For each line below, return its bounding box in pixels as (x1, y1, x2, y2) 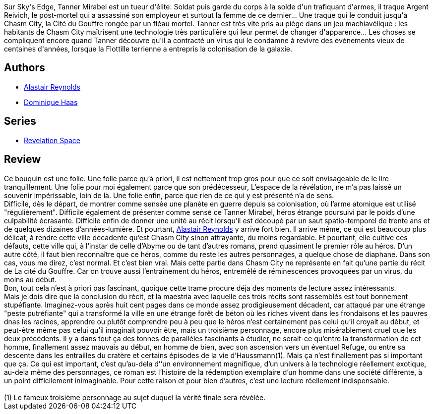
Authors (4, 61, 45, 74)
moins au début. (4, 275, 57, 284)
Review (4, 153, 41, 166)
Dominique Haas (24, 98, 78, 106)
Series (4, 115, 36, 128)
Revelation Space (24, 136, 80, 145)
